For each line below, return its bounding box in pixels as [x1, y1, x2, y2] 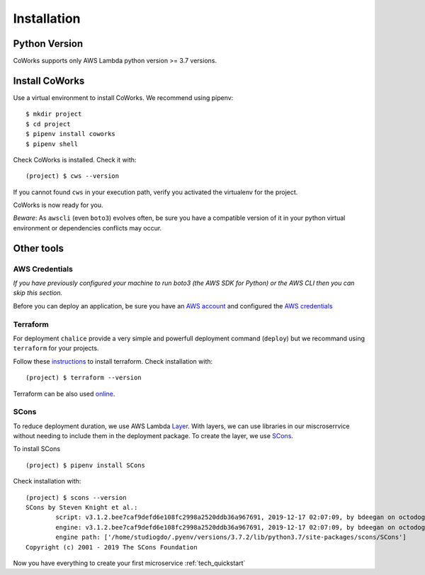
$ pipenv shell [25, 140, 79, 148]
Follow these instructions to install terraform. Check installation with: [13, 357, 213, 365]
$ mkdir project [25, 110, 82, 118]
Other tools [13, 242, 64, 255]
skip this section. [13, 289, 63, 297]
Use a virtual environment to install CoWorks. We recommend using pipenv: [13, 93, 234, 102]
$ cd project [25, 120, 71, 128]
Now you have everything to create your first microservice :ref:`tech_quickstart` [13, 559, 246, 567]
